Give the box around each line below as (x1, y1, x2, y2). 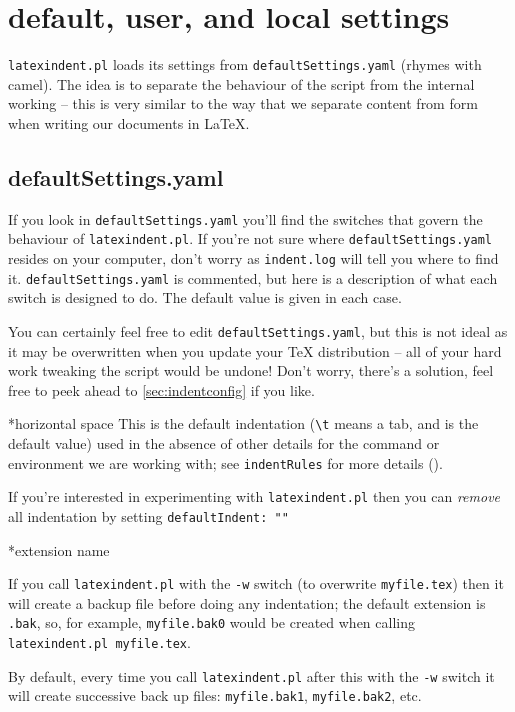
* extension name (8, 539, 110, 560)
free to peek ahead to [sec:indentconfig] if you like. (8, 379, 315, 400)
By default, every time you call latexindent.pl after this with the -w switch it (8, 665, 495, 686)
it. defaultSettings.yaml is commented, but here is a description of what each (8, 267, 498, 288)
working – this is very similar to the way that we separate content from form (8, 93, 478, 114)
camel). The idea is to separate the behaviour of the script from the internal (8, 73, 475, 94)
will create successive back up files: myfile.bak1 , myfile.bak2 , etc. (8, 685, 422, 706)
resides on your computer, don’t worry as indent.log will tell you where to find (8, 248, 499, 269)
